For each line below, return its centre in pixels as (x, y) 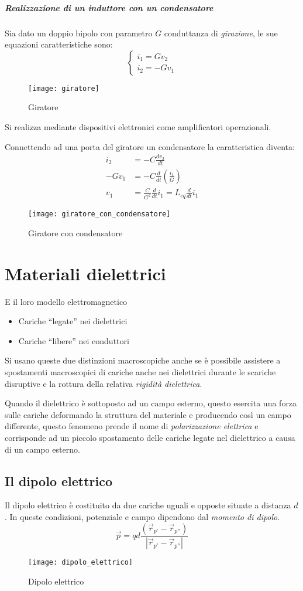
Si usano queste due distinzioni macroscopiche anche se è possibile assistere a (143, 360)
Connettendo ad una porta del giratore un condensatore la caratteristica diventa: (150, 146)
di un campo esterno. (42, 449)
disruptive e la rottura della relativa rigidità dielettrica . (104, 383)
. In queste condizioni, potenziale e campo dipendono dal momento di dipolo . (142, 516)
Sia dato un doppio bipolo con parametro (79, 33)
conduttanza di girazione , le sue (221, 33)
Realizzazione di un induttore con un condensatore (109, 7)
